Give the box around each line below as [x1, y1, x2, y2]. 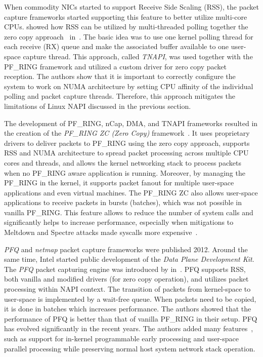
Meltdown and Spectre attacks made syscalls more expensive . [4, 227, 198, 237]
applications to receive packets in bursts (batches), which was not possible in [4, 197, 242, 208]
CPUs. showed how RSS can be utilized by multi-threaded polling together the [4, 21, 248, 32]
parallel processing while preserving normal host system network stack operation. [4, 343, 255, 353]
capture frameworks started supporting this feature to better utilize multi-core [4, 11, 247, 22]
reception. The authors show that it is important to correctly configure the [4, 71, 236, 82]
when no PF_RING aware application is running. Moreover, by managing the [4, 167, 245, 178]
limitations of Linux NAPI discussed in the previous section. [4, 100, 191, 111]
